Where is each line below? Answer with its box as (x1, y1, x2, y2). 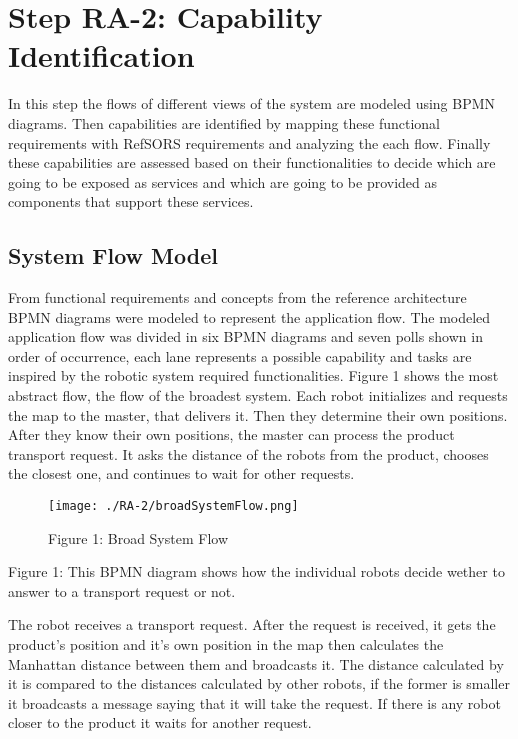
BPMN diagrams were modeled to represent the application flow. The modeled (8, 306, 491, 327)
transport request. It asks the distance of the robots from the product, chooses (8, 443, 489, 464)
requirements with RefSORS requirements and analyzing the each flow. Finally (8, 132, 491, 153)
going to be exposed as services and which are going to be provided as (8, 171, 438, 192)
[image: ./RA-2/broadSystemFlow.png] (48, 499, 299, 514)
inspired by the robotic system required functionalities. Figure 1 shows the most (8, 365, 499, 386)
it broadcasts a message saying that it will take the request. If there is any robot (8, 692, 501, 713)
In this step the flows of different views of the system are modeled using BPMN (8, 93, 496, 114)
